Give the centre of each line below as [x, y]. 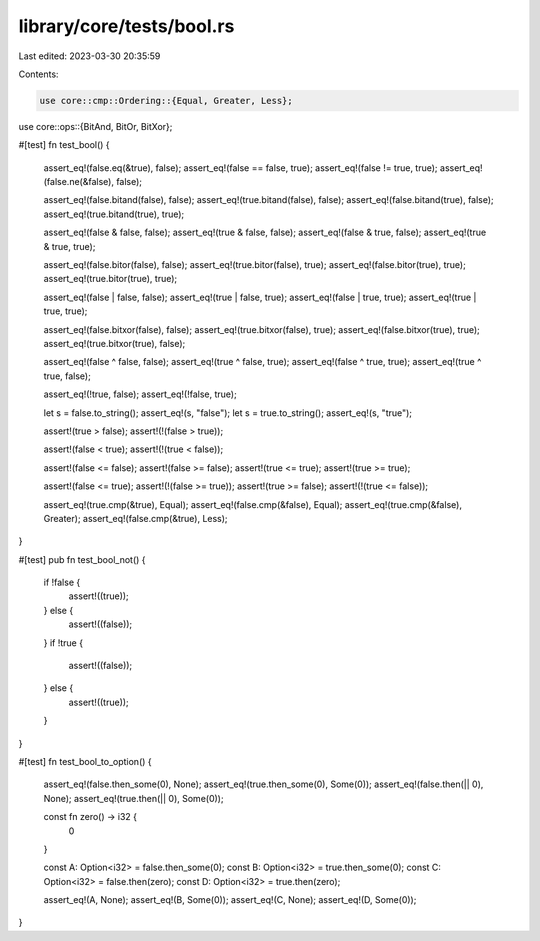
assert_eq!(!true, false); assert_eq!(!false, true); [140, 394]
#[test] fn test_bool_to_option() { [85, 761]
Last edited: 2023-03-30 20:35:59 [89, 56]
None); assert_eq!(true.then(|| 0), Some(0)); [133, 798]
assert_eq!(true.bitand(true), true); [114, 214]
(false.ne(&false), [79, 182]
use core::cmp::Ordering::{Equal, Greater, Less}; [166, 100]
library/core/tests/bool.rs [126, 26]
